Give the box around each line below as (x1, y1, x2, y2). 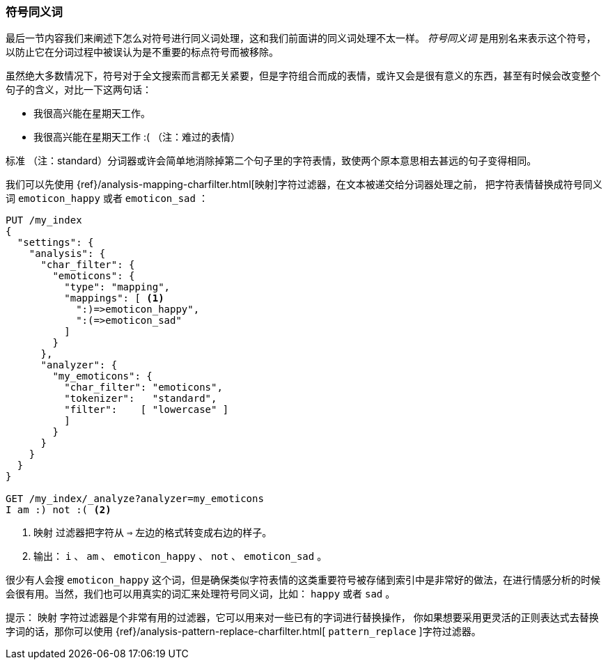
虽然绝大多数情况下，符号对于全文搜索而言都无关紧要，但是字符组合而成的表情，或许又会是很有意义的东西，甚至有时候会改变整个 (6, 70, 600, 82)
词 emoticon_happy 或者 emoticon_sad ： (6, 192, 208, 205)
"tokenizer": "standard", (64, 393, 217, 405)
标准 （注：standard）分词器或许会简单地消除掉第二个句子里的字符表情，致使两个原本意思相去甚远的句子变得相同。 (6, 155, 537, 167)
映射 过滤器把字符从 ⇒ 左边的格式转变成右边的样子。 (33, 526, 272, 539)
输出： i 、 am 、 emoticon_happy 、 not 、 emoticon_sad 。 (33, 550, 327, 563)
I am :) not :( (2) (6, 504, 111, 516)
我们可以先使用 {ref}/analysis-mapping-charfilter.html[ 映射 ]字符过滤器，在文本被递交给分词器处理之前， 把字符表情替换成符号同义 (6, 178, 602, 191)
